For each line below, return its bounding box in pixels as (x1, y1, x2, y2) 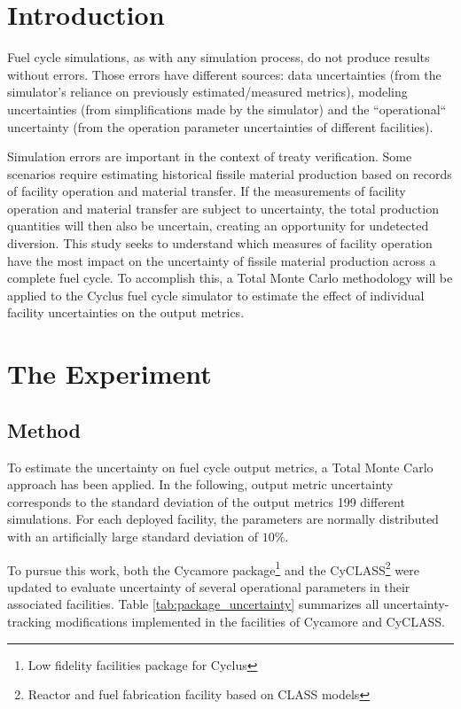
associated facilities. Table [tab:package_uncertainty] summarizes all (7, 595, 379, 613)
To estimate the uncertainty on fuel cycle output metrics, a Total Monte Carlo (7, 457, 434, 476)
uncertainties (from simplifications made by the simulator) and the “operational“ (7, 99, 447, 118)
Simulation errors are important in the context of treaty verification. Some (7, 147, 412, 166)
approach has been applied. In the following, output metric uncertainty (7, 475, 394, 494)
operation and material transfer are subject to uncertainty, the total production (7, 199, 439, 217)
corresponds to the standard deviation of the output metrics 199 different (7, 492, 405, 510)
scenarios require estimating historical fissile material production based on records (7, 164, 452, 183)
